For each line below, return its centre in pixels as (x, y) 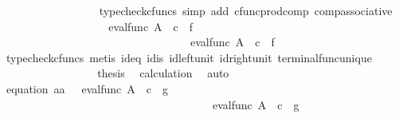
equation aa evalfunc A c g (87, 88)
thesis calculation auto (163, 73)
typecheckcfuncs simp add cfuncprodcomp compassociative (246, 10)
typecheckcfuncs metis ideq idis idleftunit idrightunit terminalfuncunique (189, 57)
